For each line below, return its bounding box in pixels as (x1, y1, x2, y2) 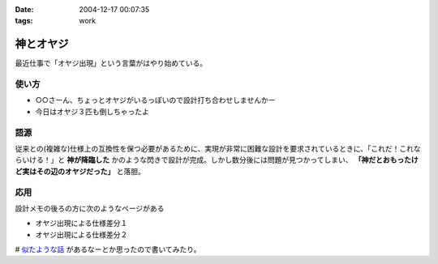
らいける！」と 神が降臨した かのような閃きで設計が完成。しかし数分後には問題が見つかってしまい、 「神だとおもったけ (15, 155, 419, 165)
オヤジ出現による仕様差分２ (35, 229, 128, 239)
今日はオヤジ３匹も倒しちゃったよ (35, 106, 149, 117)
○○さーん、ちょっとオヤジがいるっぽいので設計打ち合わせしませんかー (35, 96, 276, 105)
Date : (15, 5, 34, 14)
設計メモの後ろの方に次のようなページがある (15, 203, 165, 213)
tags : (15, 16, 33, 26)
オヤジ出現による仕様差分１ (35, 219, 128, 228)
